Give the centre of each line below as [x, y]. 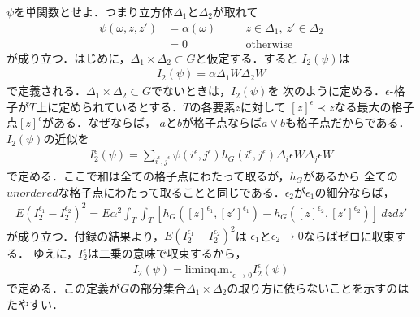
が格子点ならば [222, 122]
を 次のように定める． [327, 91]
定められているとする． [121, 106]
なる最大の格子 [374, 106]
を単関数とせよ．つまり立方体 [94, 11]
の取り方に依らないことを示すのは [318, 287]
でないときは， [191, 91]
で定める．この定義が [63, 287]
